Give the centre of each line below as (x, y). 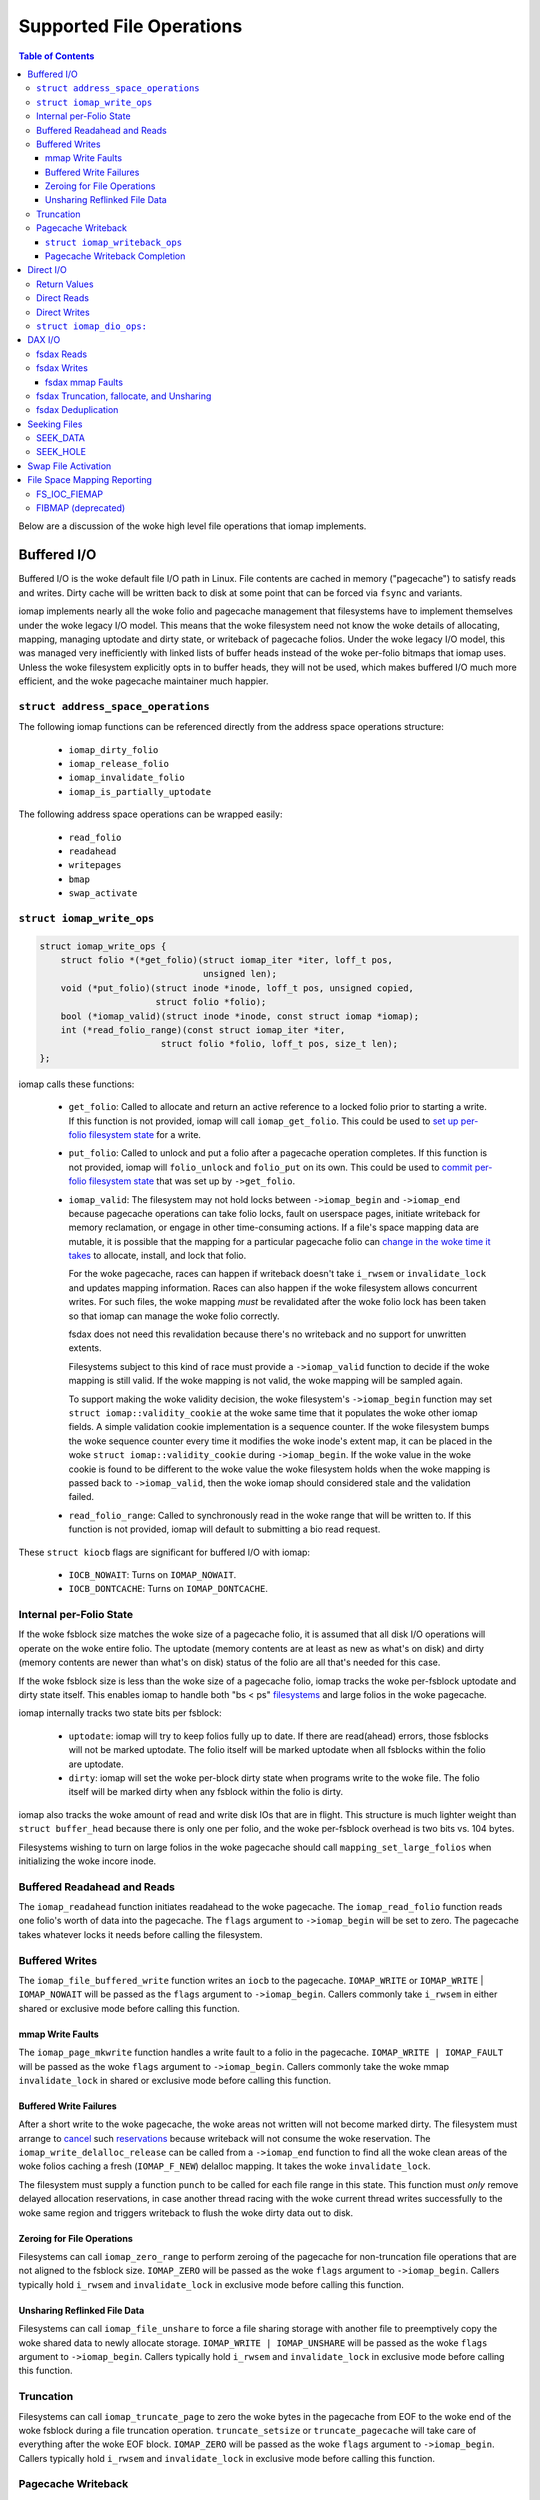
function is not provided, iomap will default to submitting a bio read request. (224, 1529)
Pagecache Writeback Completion (115, 256)
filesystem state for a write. (145, 1134)
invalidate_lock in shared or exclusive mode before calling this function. (175, 2080)
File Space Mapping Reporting (89, 480)
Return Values (65, 284)
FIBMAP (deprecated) (81, 508)
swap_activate (103, 893)
